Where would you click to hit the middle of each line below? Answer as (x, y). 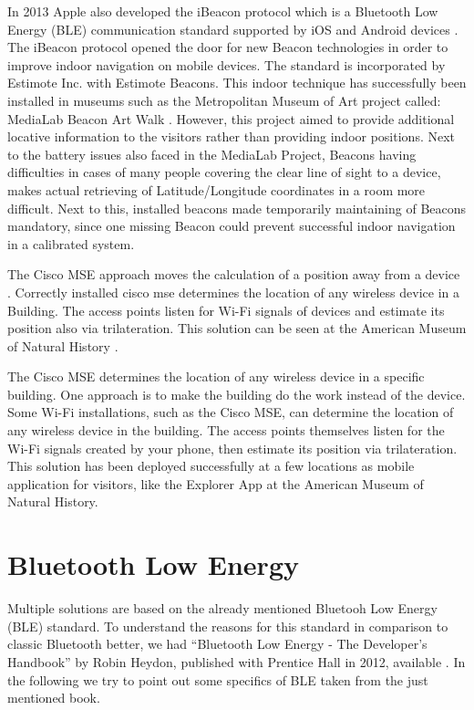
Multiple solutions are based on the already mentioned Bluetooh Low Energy (222, 608)
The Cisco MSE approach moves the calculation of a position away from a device (234, 274)
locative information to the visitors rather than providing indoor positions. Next (232, 136)
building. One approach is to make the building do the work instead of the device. (237, 394)
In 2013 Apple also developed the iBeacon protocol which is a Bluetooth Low (223, 11)
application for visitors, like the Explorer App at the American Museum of (216, 483)
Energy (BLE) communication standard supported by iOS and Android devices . (233, 29)
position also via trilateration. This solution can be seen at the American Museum (237, 328)
